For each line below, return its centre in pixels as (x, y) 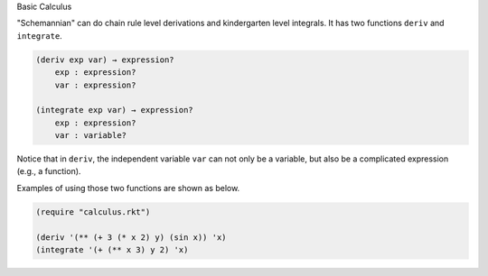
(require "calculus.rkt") (93, 212)
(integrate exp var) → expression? (114, 110)
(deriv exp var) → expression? (105, 60)
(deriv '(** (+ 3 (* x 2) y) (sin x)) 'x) (131, 237)
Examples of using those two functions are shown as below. (128, 188)
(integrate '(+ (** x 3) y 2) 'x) (112, 250)
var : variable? (90, 136)
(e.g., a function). (49, 171)
